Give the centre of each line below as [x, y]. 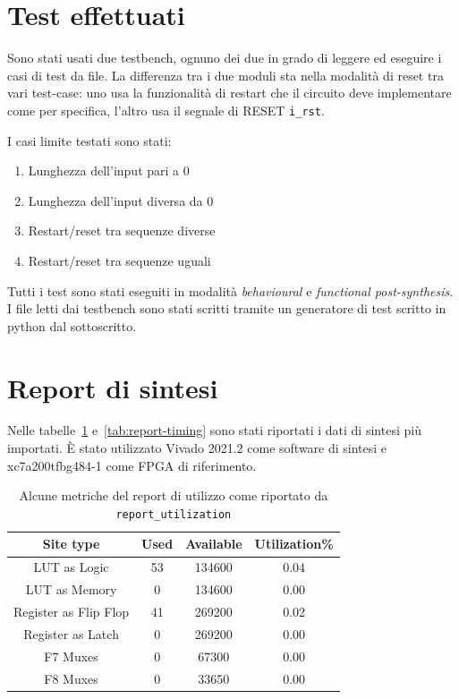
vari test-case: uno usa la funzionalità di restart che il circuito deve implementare [229, 93]
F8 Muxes [71, 678]
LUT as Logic [71, 567]
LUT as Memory [71, 589]
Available [214, 544]
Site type [71, 544]
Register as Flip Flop [72, 611]
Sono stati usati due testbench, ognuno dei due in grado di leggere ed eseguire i [225, 58]
